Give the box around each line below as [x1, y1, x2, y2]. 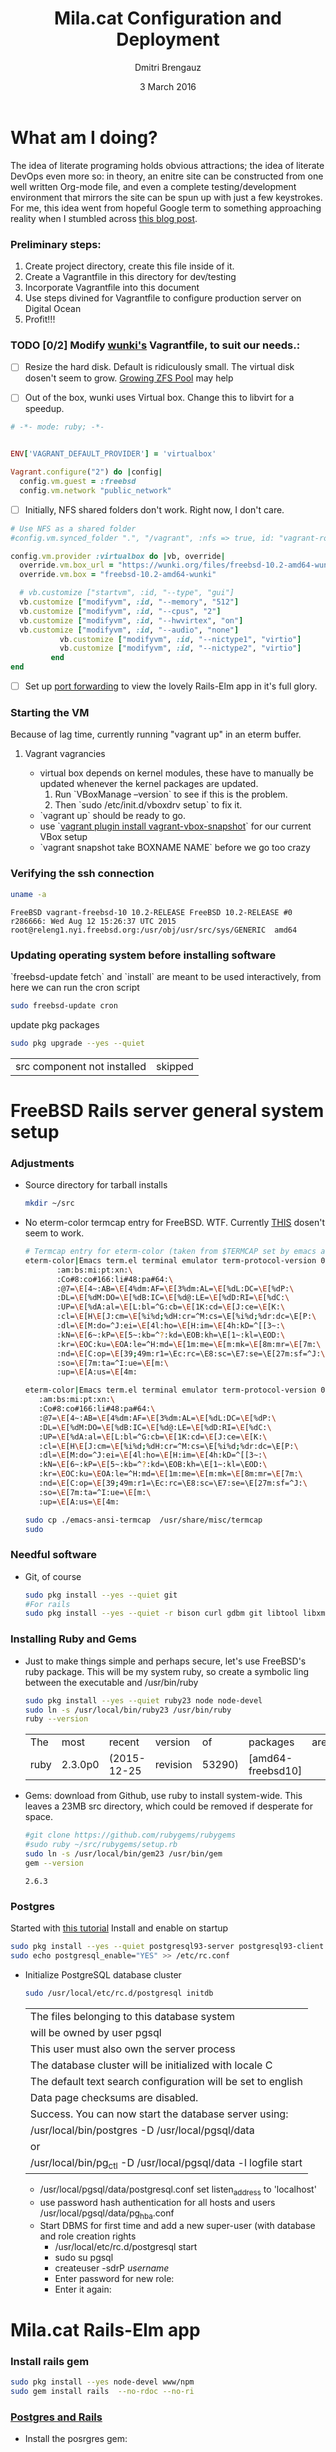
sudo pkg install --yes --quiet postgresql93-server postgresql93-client [10, 1942, 325, 1952]
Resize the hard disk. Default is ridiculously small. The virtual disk [24, 361, 295, 373]
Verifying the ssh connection [10, 867, 155, 881]
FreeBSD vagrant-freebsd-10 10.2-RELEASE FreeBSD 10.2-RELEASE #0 [10, 907, 293, 917]
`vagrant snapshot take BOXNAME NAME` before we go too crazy [39, 842, 311, 854]
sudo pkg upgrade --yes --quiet [10, 1038, 145, 1048]
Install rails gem [10, 2354, 90, 2368]
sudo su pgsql [54, 2252, 114, 2264]
